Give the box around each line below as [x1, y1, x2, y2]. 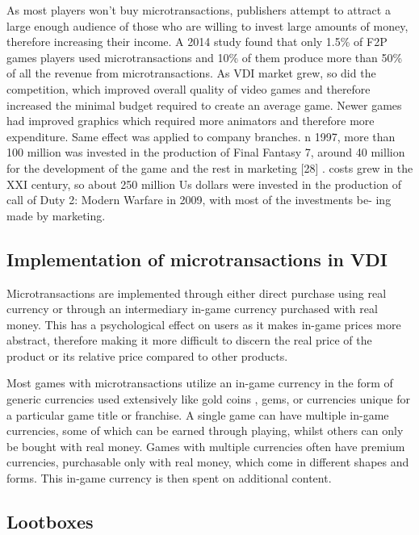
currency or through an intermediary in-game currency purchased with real [6, 300, 378, 317]
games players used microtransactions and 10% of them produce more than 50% [6, 48, 403, 65]
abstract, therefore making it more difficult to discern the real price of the [6, 332, 372, 349]
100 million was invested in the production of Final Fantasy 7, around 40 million [6, 144, 405, 161]
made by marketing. [6, 207, 106, 224]
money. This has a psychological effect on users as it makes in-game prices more [6, 316, 401, 332]
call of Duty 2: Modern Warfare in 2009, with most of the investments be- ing [6, 191, 392, 208]
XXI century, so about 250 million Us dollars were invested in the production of [6, 175, 401, 192]
